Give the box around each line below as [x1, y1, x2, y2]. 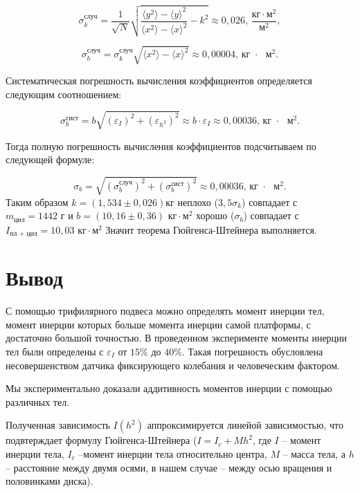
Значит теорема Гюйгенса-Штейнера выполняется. [105, 222, 317, 236]
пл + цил [10, 230, 37, 238]
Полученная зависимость [6, 418, 110, 432]
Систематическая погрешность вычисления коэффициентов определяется [6, 73, 312, 88]
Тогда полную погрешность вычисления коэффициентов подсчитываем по [6, 138, 316, 153]
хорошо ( [196, 208, 235, 223]
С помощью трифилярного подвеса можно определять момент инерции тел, [6, 304, 325, 318]
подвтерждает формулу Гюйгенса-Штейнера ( [6, 433, 197, 447]
